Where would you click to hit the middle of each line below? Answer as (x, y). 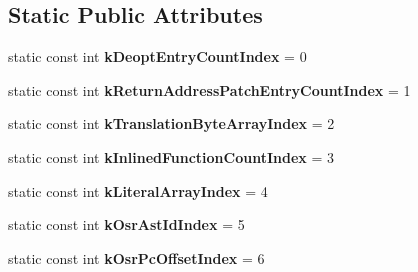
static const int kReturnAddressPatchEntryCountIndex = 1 (209, 89)
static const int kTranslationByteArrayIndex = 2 (171, 123)
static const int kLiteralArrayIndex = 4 (138, 190)
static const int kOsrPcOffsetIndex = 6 (136, 257)
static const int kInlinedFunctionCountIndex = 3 (171, 156)
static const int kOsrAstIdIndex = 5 (126, 224)
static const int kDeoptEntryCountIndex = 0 (157, 56)
